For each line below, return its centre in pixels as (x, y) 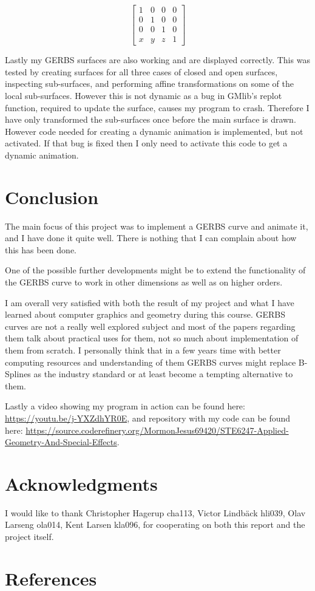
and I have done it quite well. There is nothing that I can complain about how (151, 238)
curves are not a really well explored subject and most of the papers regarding (150, 326)
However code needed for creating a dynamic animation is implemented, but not (154, 131)
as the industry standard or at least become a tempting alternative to (163, 374)
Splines (18, 374)
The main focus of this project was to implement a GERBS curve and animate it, (157, 226)
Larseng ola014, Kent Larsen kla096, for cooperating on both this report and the (155, 524)
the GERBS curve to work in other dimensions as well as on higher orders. (144, 282)
